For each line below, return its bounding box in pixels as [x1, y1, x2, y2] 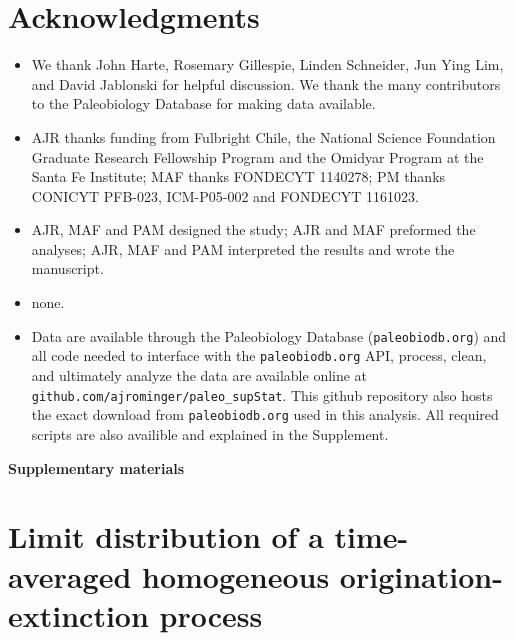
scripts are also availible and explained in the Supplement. [31, 423, 389, 444]
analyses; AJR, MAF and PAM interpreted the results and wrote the [31, 238, 455, 259]
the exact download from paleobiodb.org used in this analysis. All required [31, 404, 499, 425]
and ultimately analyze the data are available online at [31, 364, 368, 385]
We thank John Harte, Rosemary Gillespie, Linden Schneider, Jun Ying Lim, [31, 54, 504, 75]
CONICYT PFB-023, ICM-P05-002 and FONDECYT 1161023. [31, 185, 419, 206]
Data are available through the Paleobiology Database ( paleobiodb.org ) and [31, 325, 507, 346]
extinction [8, 594, 149, 635]
